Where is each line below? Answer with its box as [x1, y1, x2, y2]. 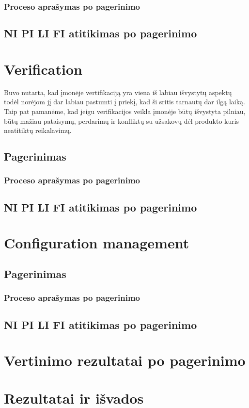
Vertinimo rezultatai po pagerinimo [4, 350, 246, 370]
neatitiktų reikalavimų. [4, 125, 72, 135]
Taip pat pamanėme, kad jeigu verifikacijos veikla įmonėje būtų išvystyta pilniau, [4, 106, 246, 116]
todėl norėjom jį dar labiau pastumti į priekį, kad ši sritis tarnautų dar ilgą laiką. [4, 97, 246, 107]
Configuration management [4, 233, 189, 253]
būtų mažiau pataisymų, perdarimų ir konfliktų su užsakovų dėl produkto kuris [4, 115, 239, 126]
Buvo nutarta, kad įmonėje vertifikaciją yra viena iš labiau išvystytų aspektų [4, 87, 232, 97]
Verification [4, 59, 82, 79]
